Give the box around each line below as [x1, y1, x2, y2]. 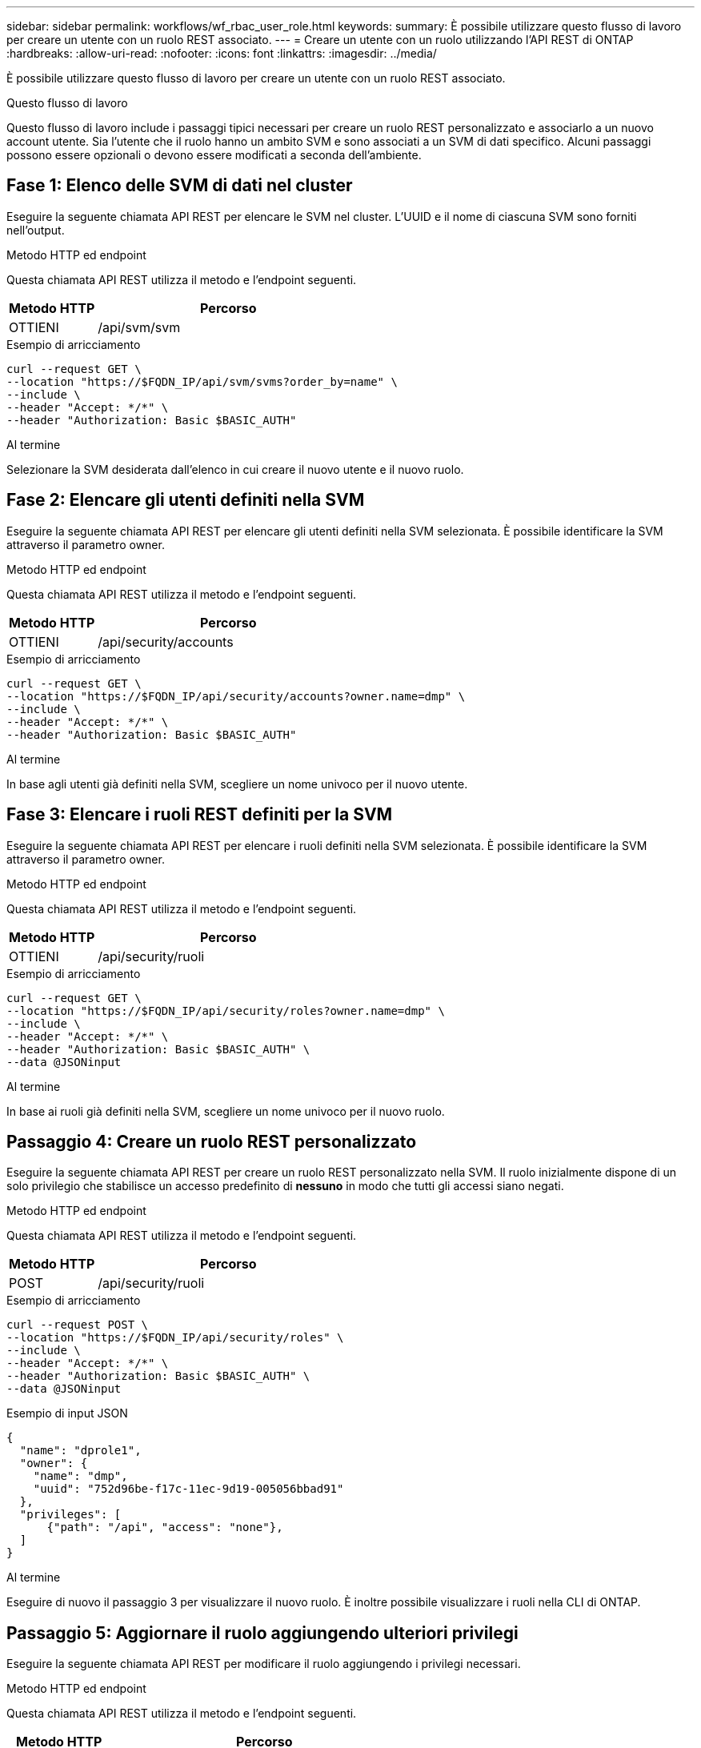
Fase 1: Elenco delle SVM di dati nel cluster [6, 175, 353, 196]
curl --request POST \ [6, 1318, 149, 1332]
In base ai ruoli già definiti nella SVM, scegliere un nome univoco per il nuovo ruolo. [6, 1104, 445, 1118]
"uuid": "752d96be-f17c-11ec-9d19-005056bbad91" [33, 1482, 344, 1496]
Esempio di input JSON [6, 1406, 128, 1421]
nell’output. [6, 223, 65, 237]
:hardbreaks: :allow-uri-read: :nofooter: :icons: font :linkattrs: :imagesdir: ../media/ [6, 46, 437, 60]
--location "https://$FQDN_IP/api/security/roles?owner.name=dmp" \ [6, 1004, 445, 1017]
